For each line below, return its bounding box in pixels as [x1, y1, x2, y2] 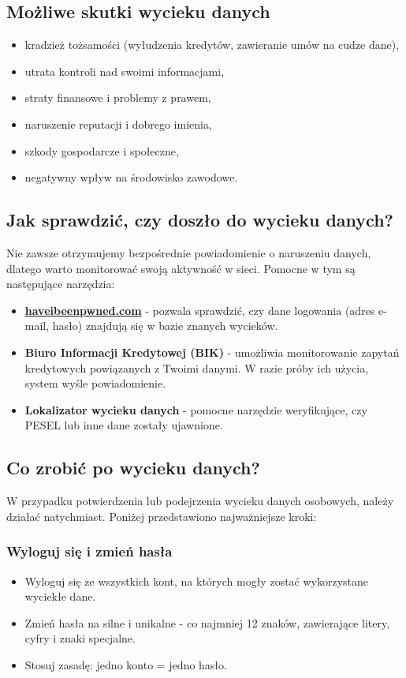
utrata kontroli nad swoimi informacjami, [24, 62, 225, 79]
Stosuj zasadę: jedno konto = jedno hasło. [24, 656, 227, 672]
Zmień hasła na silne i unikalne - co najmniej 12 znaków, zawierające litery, [24, 614, 390, 631]
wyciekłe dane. [24, 588, 96, 605]
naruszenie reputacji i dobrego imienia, [24, 115, 212, 132]
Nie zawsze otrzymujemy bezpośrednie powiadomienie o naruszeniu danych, [6, 244, 371, 260]
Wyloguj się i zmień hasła [6, 541, 173, 561]
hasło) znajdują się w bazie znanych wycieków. [52, 317, 278, 334]
